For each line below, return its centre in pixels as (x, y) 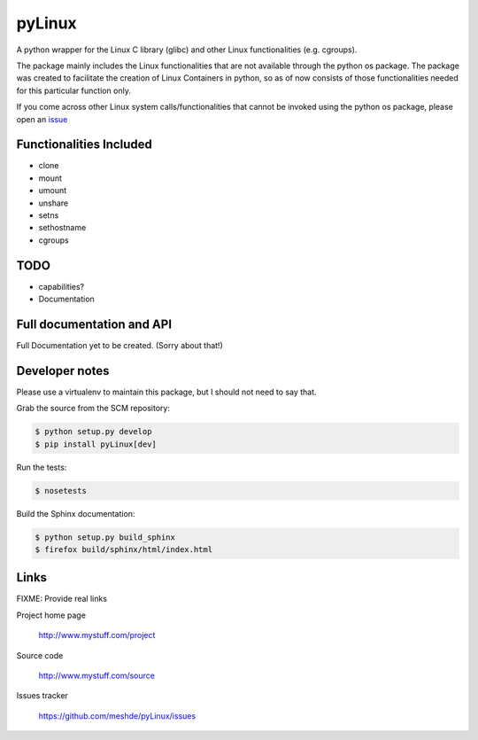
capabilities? (61, 286)
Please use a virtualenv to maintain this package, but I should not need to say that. (167, 392)
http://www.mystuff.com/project (97, 635)
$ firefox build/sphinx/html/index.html (123, 549)
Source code (40, 655)
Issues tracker (42, 696)
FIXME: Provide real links (62, 599)
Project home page (51, 615)
